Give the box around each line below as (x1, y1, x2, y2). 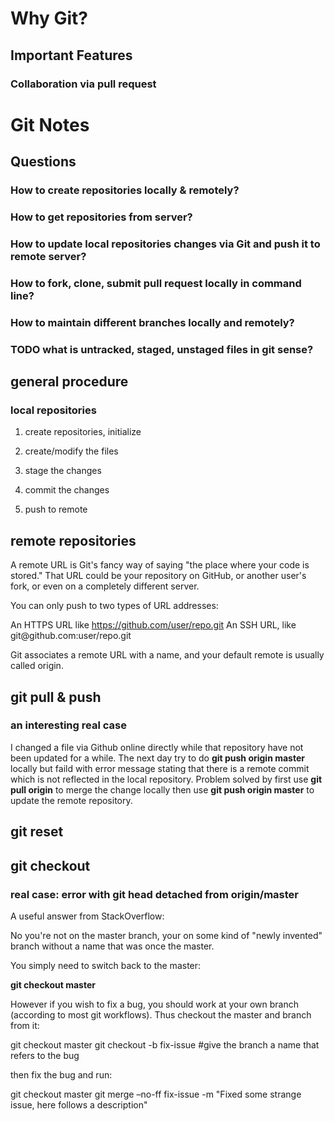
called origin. (10, 660, 64, 672)
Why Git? (10, 7, 89, 30)
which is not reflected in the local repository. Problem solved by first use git (10, 773, 323, 785)
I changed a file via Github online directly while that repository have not (10, 741, 304, 753)
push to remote (24, 503, 88, 516)
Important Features (10, 47, 133, 64)
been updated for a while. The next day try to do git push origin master (10, 752, 305, 764)
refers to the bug (10, 1049, 80, 1061)
